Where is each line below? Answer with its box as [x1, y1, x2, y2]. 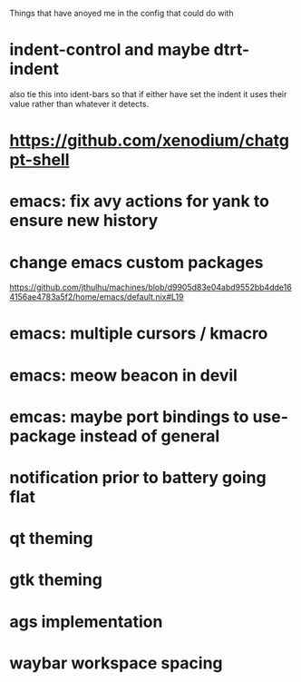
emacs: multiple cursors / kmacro [9, 323, 268, 344]
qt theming [9, 529, 93, 549]
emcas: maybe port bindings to [9, 406, 249, 427]
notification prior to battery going [9, 468, 267, 488]
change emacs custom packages [9, 252, 264, 272]
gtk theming [9, 569, 102, 590]
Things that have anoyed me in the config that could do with [9, 8, 234, 18]
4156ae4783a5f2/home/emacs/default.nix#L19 [9, 292, 184, 302]
